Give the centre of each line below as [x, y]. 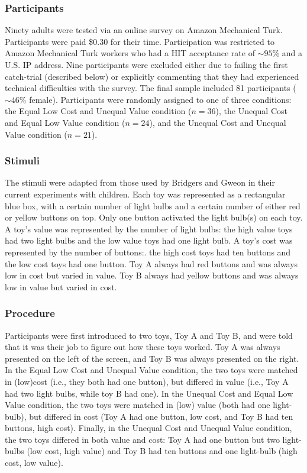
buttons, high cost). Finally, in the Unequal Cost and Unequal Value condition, [148, 428]
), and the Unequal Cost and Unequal [218, 122]
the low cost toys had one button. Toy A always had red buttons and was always [151, 263]
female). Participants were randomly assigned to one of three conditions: [160, 99]
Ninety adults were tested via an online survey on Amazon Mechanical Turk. [144, 30]
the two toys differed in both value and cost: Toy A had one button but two [142, 439]
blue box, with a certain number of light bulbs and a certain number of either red [153, 205]
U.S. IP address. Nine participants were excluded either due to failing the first [146, 64]
